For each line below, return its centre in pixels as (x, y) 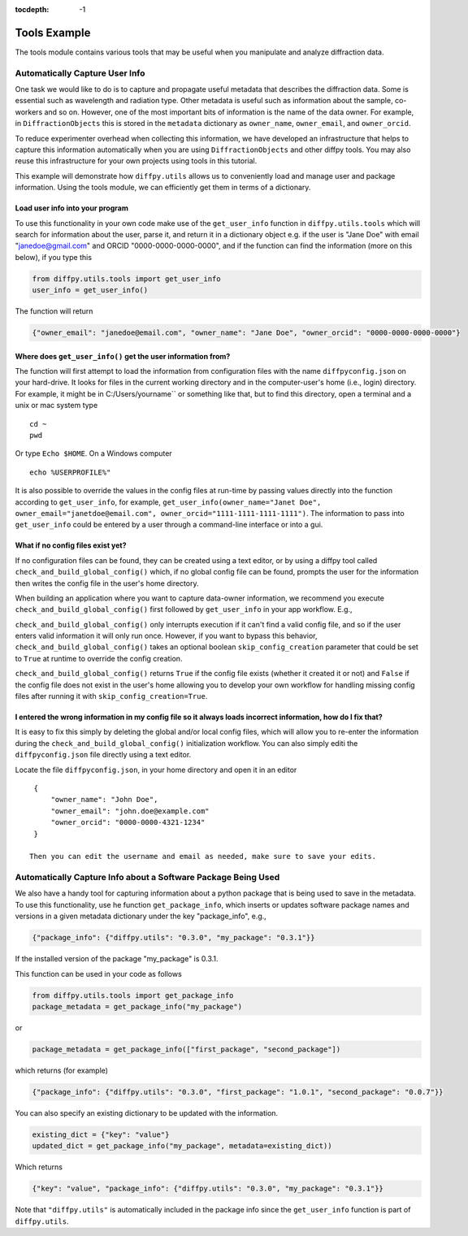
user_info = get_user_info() (90, 290)
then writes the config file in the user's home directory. (107, 583)
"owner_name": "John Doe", (104, 800)
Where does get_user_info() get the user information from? (123, 356)
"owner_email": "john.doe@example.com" (130, 811)
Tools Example (53, 33)
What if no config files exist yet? (71, 545)
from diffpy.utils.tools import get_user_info (126, 279)
